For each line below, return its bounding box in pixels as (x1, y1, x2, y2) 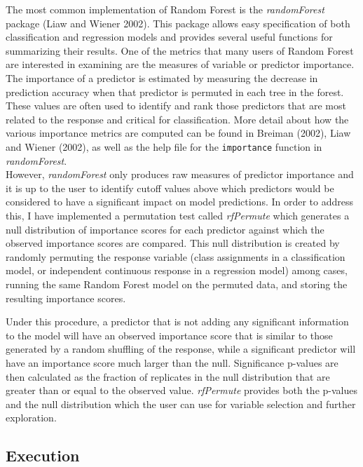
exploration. (6, 410, 57, 425)
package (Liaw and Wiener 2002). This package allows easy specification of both (6, 15, 350, 30)
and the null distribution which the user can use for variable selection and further (6, 396, 356, 411)
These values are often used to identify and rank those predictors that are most (6, 98, 346, 113)
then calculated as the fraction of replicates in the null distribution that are (6, 369, 330, 384)
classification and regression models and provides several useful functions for (6, 29, 333, 44)
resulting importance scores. (6, 290, 126, 305)
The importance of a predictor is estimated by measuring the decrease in (6, 70, 318, 85)
